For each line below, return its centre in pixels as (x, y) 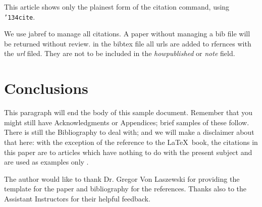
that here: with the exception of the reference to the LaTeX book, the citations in (131, 142)
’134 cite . (20, 16)
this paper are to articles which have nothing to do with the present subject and (128, 152)
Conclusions (46, 88)
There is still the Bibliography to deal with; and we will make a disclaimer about (129, 132)
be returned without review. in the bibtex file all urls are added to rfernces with (128, 43)
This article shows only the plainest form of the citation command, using (117, 7)
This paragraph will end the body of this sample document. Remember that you (128, 112)
